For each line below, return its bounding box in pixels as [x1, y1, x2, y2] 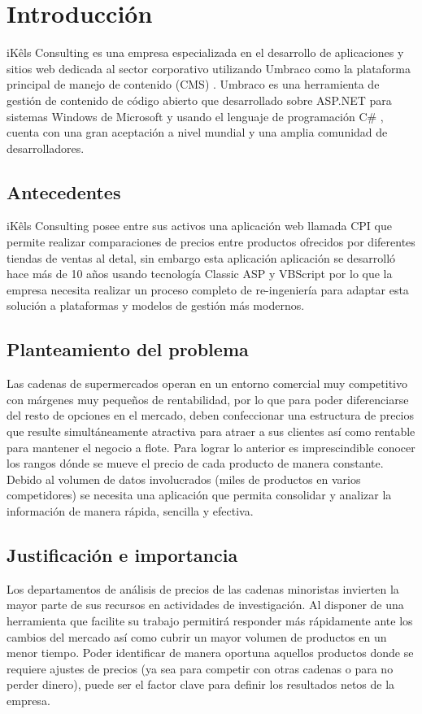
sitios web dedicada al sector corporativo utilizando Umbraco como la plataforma [7, 59, 411, 76]
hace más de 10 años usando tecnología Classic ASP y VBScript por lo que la [7, 265, 393, 282]
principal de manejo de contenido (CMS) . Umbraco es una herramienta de [7, 76, 380, 93]
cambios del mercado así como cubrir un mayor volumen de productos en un [7, 628, 387, 645]
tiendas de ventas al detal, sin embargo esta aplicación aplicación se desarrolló [7, 249, 396, 266]
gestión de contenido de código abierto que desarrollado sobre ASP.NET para [7, 91, 392, 108]
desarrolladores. [7, 139, 85, 156]
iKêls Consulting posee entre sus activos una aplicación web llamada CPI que [7, 217, 392, 234]
